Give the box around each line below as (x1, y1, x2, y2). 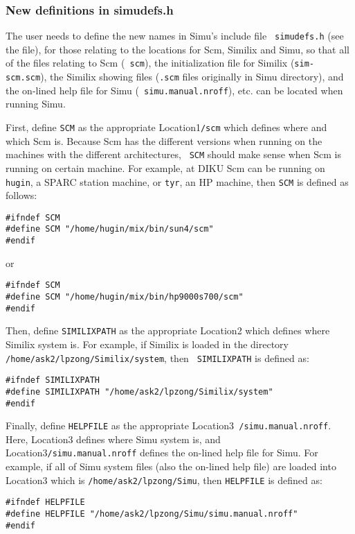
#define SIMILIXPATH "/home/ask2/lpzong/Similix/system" (6, 386, 273, 397)
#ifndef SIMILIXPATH (6, 375, 100, 386)
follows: (6, 188, 37, 203)
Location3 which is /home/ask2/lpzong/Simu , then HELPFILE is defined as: (6, 472, 322, 487)
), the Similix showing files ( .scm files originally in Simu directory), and (40, 69, 344, 84)
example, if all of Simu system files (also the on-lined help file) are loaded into (6, 459, 336, 474)
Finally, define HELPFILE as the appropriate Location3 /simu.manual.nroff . (6, 418, 331, 433)
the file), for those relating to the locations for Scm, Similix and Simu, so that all (6, 42, 349, 56)
